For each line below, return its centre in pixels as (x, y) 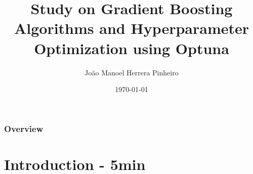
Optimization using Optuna (132, 48)
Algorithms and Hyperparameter (132, 28)
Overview (24, 128)
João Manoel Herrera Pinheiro (132, 72)
